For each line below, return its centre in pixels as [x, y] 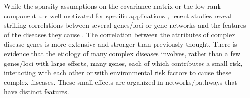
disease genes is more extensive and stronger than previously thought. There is [121, 44]
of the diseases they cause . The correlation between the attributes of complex [120, 34]
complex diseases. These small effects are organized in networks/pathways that [121, 82]
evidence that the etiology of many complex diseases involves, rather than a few [122, 53]
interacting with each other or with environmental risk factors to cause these [118, 73]
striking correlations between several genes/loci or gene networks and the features [125, 25]
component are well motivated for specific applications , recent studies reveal [118, 15]
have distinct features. [37, 91]
